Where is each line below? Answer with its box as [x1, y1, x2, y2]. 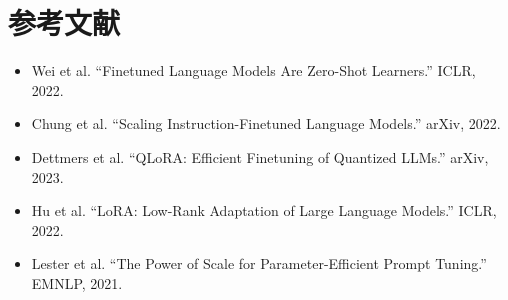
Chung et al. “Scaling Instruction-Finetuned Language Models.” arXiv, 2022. [31, 113, 501, 134]
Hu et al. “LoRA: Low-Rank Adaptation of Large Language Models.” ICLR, [31, 200, 497, 221]
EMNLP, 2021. [31, 272, 123, 293]
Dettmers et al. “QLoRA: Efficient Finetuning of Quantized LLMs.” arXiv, [31, 146, 489, 167]
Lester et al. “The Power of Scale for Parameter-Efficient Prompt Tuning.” [31, 253, 487, 274]
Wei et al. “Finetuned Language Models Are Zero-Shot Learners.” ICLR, [31, 60, 476, 81]
